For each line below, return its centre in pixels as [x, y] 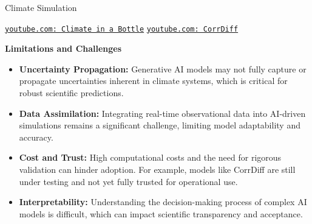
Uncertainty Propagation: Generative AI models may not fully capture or [163, 68]
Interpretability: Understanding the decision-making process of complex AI [163, 202]
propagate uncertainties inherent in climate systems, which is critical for [153, 81]
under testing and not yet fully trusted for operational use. [128, 181]
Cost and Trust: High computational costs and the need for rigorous [150, 157]
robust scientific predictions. [71, 93]
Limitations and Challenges [63, 48]
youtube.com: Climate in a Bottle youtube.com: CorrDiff [122, 29]
